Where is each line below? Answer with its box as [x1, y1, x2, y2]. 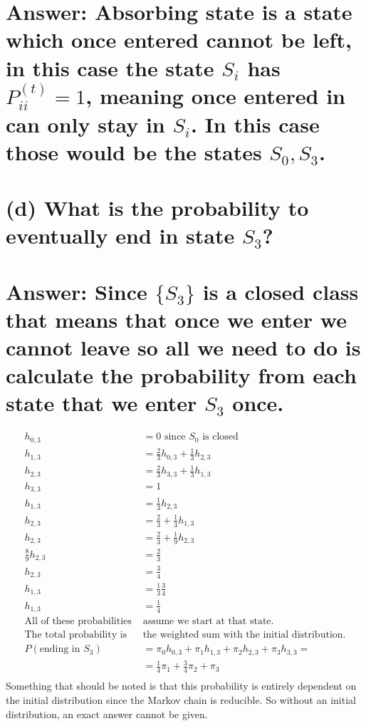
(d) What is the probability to [6, 193, 309, 222]
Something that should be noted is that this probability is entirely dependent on [6, 678, 357, 693]
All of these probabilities [24, 616, 132, 627]
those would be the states [6, 137, 262, 166]
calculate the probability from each [6, 361, 357, 390]
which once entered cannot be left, [6, 25, 352, 54]
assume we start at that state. [142, 616, 274, 627]
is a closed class [202, 276, 359, 306]
